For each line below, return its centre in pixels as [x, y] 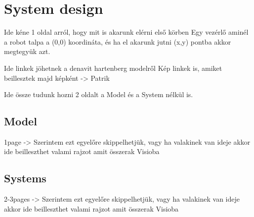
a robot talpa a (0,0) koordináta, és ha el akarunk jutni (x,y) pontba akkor [118, 41]
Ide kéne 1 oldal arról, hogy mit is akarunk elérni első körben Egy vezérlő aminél [126, 32]
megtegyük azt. [27, 51]
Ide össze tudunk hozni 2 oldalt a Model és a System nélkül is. [99, 94]
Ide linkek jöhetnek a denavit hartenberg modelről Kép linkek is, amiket [113, 68]
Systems [25, 178]
